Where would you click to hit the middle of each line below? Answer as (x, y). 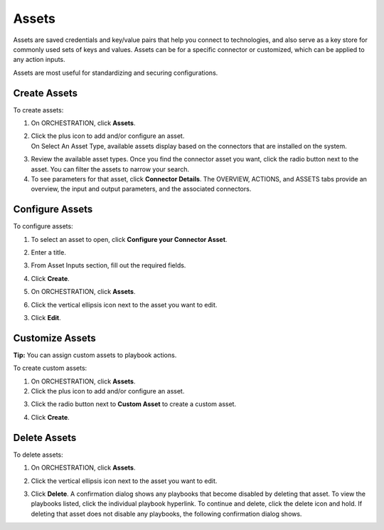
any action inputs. (39, 60)
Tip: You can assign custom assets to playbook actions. (95, 355)
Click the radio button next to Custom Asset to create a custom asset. (134, 404)
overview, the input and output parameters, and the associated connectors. (141, 189)
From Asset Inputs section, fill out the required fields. (108, 265)
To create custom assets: (50, 368)
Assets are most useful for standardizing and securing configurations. (116, 73)
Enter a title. (49, 253)
